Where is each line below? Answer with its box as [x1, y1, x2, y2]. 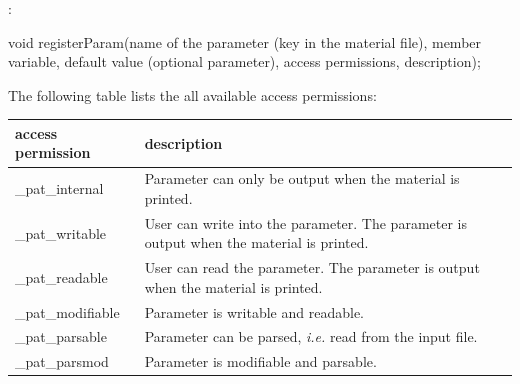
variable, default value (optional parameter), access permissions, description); [8, 51, 481, 72]
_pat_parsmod [15, 351, 109, 372]
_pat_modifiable [15, 301, 120, 322]
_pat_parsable [15, 326, 107, 347]
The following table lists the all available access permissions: [8, 84, 377, 105]
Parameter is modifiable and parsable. [144, 351, 377, 372]
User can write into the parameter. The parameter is [144, 212, 467, 233]
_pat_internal [15, 178, 104, 199]
